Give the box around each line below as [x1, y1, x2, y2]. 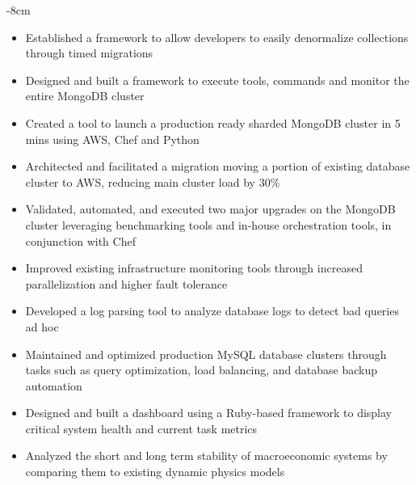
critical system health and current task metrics [25, 420, 258, 436]
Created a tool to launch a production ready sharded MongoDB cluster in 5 [25, 114, 401, 131]
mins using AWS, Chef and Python [25, 130, 200, 147]
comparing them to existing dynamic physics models [25, 463, 285, 480]
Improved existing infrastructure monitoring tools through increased [25, 259, 363, 276]
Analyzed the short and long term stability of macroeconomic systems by [25, 447, 388, 464]
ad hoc [25, 318, 59, 335]
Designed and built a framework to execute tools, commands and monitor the [25, 71, 410, 88]
